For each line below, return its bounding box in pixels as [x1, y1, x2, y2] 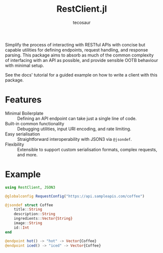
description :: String [14, 212, 55, 216]
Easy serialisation [5, 131, 40, 137]
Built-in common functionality [5, 120, 65, 126]
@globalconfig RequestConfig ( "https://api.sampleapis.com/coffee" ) [5, 194, 145, 198]
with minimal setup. [5, 62, 44, 68]
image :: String [14, 221, 42, 226]
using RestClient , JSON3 [5, 185, 55, 190]
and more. [17, 152, 38, 157]
